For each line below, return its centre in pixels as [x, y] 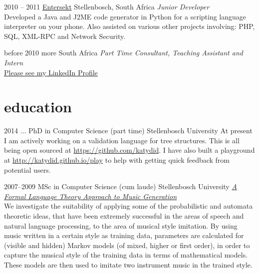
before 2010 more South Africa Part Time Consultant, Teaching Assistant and [124, 53]
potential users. [27, 169]
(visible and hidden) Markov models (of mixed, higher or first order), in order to [127, 245]
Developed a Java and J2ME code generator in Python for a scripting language [125, 16]
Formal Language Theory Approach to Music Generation [91, 196]
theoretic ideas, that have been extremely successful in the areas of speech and [124, 216]
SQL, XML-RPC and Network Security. [65, 36]
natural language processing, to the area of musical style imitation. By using [121, 225]
